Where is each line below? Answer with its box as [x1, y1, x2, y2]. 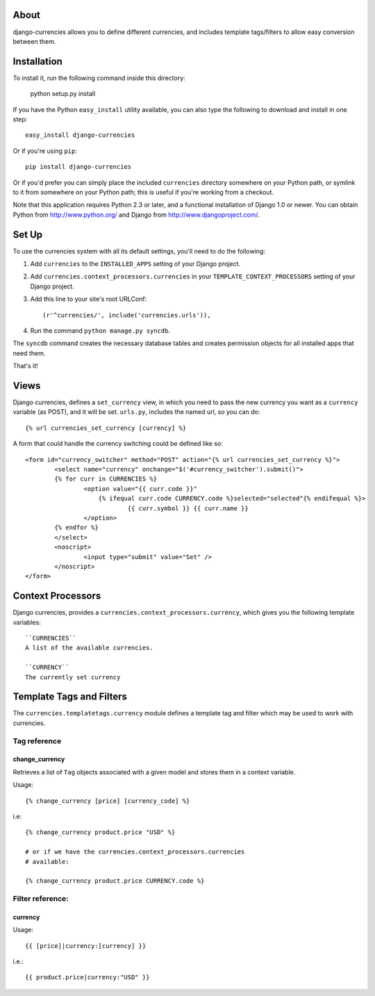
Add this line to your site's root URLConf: [30, 295, 147, 304]
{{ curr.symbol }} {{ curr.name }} [127, 504, 249, 512]
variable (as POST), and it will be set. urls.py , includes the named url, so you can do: [12, 408, 260, 416]
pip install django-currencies [25, 163, 132, 171]
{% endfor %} [54, 524, 99, 531]
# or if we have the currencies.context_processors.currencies [25, 848, 245, 856]
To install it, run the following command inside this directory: [12, 74, 185, 82]
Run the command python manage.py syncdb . [30, 326, 170, 335]
